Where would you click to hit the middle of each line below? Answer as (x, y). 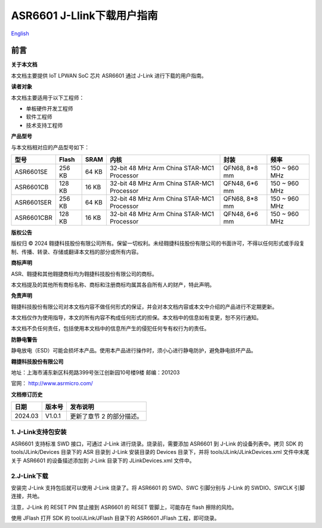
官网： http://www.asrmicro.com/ (52, 383)
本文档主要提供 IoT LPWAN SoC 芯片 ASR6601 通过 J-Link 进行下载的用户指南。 (109, 75)
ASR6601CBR (34, 217)
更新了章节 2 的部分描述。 (106, 416)
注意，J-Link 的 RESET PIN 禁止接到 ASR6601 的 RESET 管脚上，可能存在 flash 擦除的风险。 (124, 507)
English (20, 33)
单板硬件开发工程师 (49, 109)
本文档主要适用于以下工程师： (48, 97)
